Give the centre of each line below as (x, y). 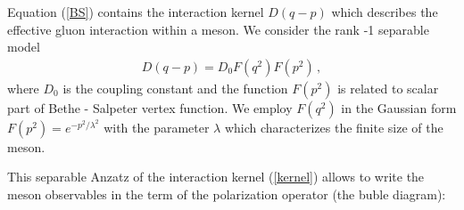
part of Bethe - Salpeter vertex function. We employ (150, 107)
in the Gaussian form (399, 107)
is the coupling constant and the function (175, 88)
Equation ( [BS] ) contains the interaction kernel (136, 12)
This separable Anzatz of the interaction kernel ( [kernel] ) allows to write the (216, 177)
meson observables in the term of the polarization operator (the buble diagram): (227, 194)
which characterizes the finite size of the (334, 127)
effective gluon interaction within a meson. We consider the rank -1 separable (218, 29)
